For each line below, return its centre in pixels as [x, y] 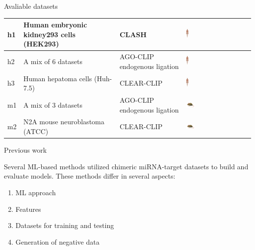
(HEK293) [41, 44]
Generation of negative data [57, 241]
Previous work [25, 150]
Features [28, 209]
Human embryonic [55, 25]
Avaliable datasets [31, 6]
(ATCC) [36, 131]
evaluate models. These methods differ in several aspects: [90, 176]
